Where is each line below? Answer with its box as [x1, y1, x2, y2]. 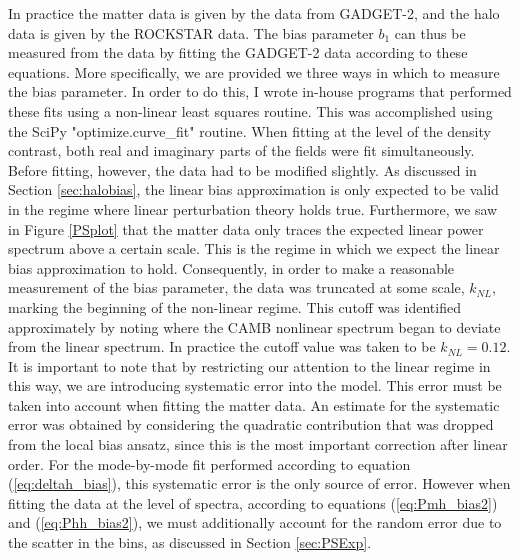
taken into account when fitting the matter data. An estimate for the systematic [8, 394, 500, 415]
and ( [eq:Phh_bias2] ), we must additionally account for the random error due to [8, 512, 502, 533]
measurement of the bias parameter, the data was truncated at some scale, [8, 277, 465, 298]
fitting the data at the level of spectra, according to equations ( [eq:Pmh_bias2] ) [8, 492, 498, 513]
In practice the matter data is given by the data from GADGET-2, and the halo [8, 3, 500, 23]
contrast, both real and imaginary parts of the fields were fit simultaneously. [8, 140, 475, 161]
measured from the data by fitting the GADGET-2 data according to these [8, 42, 468, 63]
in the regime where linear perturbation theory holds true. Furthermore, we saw [8, 198, 498, 219]
